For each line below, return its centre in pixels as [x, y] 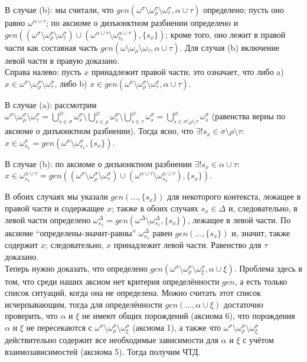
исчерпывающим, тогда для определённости [84, 304]
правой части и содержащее [55, 208]
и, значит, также [261, 232]
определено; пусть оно [244, 9]
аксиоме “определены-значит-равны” [71, 232]
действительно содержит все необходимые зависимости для [112, 340]
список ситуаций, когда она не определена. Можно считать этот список [133, 293]
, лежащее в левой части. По [239, 219]
